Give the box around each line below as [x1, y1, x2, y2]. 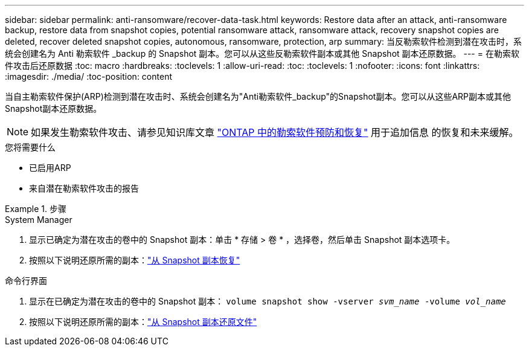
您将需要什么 [5, 142, 56, 152]
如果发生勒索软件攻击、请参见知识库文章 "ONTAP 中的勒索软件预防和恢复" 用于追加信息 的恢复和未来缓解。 [31, 126, 519, 138]
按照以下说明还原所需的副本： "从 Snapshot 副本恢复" [29, 255, 240, 265]
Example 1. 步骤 [5, 204, 66, 214]
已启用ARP [29, 163, 71, 173]
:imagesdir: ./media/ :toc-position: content [5, 71, 172, 82]
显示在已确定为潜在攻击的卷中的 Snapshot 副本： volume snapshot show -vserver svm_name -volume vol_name [29, 296, 506, 306]
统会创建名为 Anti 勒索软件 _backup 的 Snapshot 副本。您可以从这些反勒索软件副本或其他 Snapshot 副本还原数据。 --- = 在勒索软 [5, 48, 519, 59]
